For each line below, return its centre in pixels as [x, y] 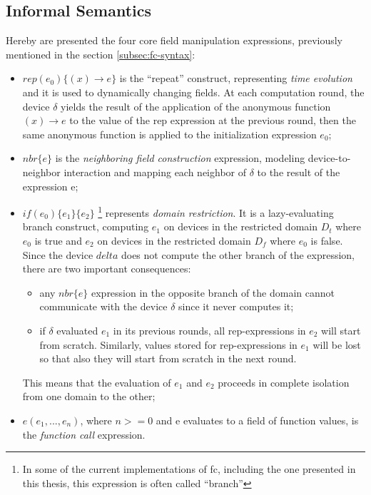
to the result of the [299, 172]
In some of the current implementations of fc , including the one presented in [189, 469]
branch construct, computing [86, 226]
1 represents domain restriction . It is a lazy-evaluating [216, 211]
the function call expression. [84, 434]
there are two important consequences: [107, 269]
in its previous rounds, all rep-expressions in [209, 330]
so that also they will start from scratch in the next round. [168, 358]
